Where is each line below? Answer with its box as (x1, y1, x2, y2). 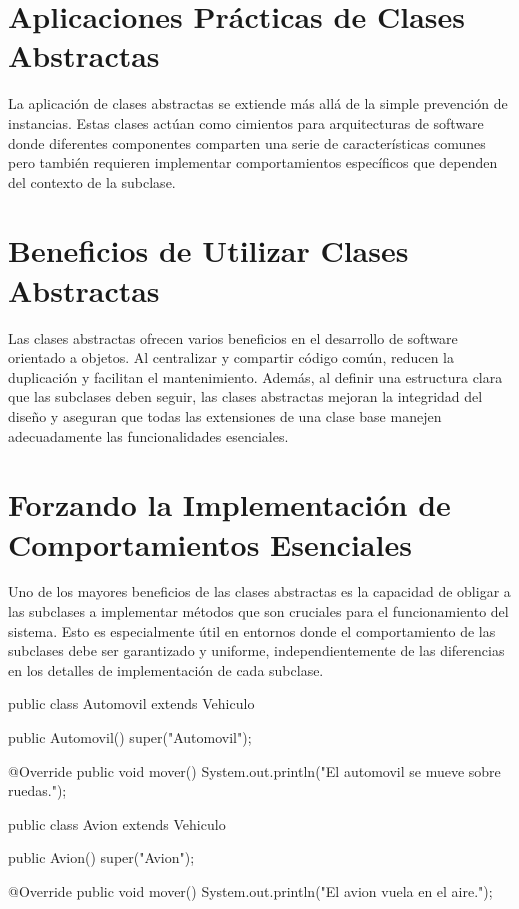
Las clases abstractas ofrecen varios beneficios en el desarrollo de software (8, 327, 458, 348)
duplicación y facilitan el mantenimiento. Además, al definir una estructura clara (8, 366, 503, 387)
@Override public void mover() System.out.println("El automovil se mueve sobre (8, 760, 501, 781)
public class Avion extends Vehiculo (8, 813, 226, 834)
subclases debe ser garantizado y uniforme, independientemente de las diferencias (8, 640, 505, 661)
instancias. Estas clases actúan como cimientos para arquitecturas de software (8, 112, 484, 133)
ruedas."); (8, 780, 67, 801)
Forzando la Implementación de (8, 484, 451, 525)
